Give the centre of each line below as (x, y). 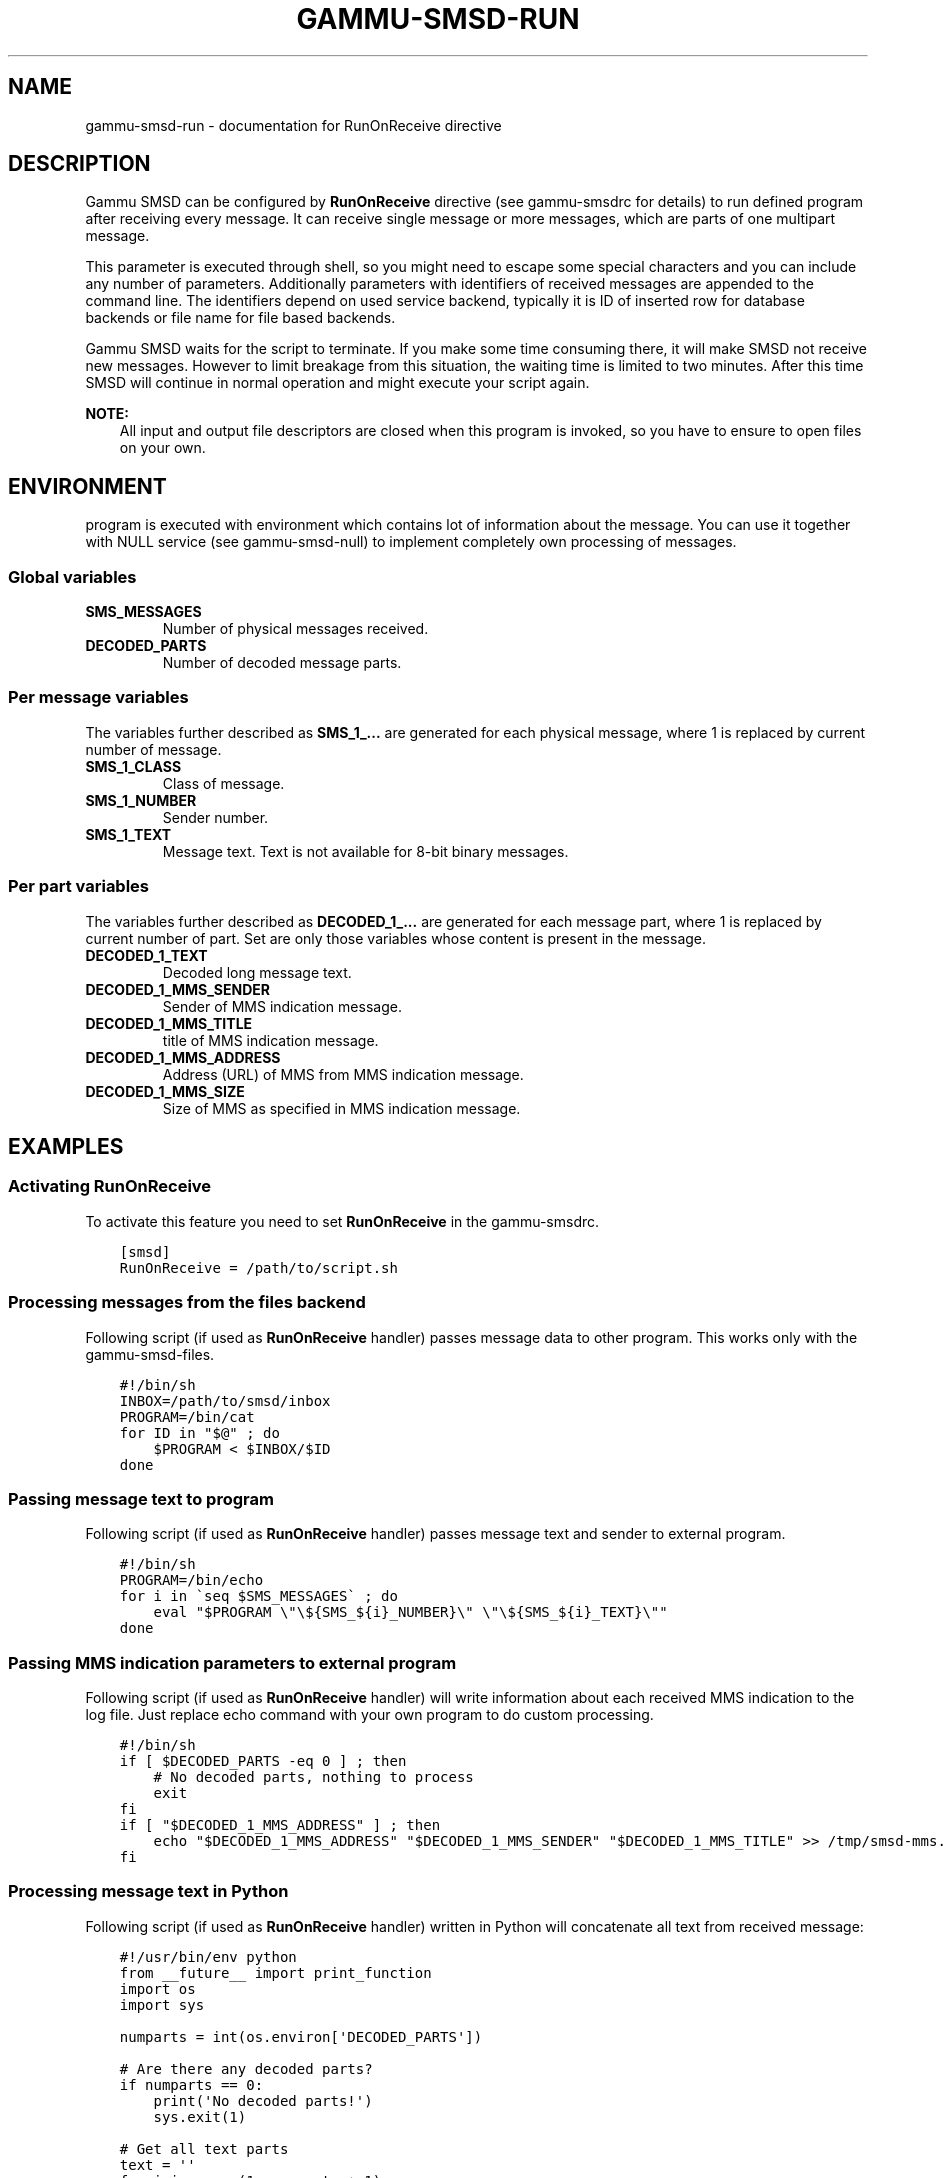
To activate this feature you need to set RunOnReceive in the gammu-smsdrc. (342, 1221)
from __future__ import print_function (275, 1972)
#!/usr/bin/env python (208, 1956)
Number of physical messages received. (295, 629)
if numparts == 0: (191, 2084)
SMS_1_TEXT (128, 834)
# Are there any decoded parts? (246, 2068)
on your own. (162, 448)
